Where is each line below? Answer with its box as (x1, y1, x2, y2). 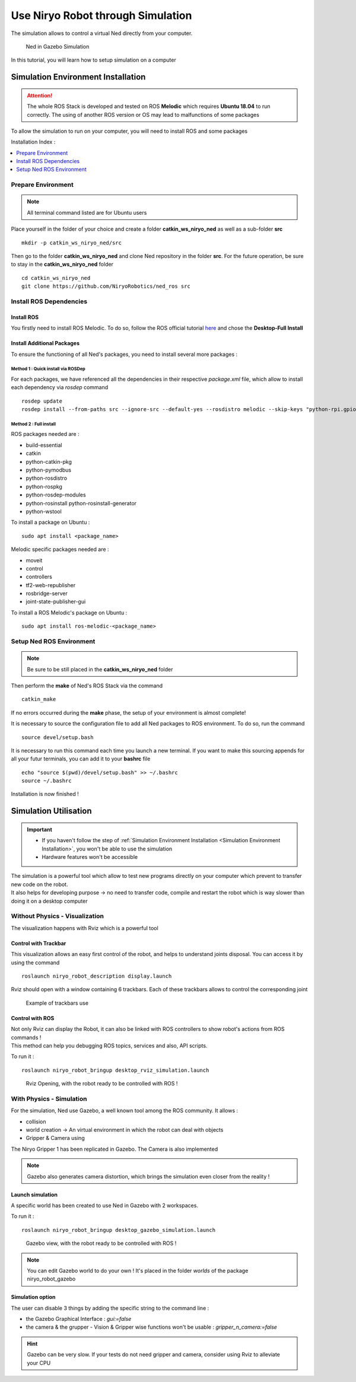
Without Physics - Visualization (11, 912, 104, 921)
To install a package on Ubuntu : (11, 519, 90, 526)
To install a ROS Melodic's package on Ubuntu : (11, 609, 128, 616)
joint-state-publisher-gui (26, 598, 86, 605)
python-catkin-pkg (26, 458, 72, 465)
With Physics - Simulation (11, 1094, 87, 1103)
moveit (26, 556, 43, 563)
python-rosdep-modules (26, 491, 86, 498)
